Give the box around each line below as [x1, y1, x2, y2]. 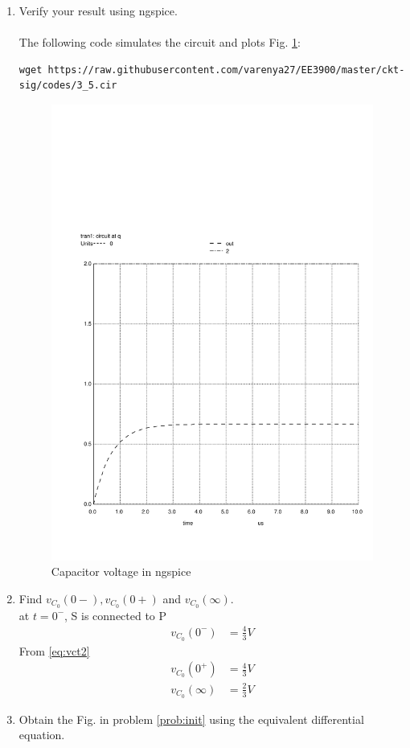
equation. [18, 726, 65, 743]
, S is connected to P [64, 606, 167, 623]
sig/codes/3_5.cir [18, 80, 117, 92]
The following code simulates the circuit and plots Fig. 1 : [18, 34, 301, 51]
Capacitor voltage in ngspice [51, 563, 191, 580]
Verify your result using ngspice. [18, 2, 178, 18]
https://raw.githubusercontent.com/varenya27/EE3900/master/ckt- [47, 64, 405, 76]
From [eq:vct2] [18, 642, 90, 659]
